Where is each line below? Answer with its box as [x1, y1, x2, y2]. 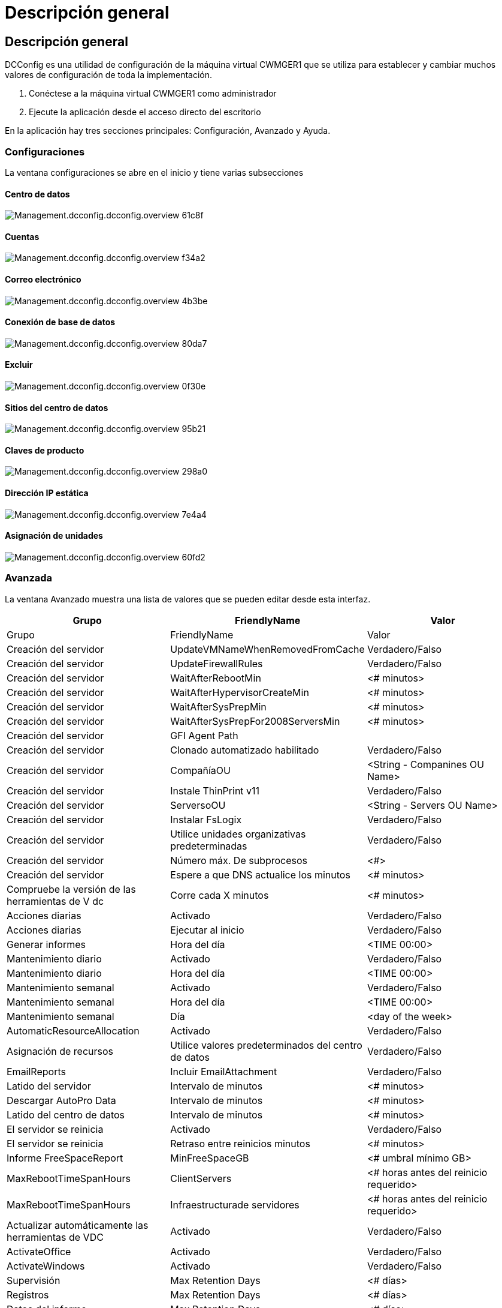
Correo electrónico [5, 274, 81, 284]
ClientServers [170, 1172, 232, 1184]
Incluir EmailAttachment [170, 1065, 277, 1078]
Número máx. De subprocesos [170, 854, 308, 866]
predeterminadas [170, 839, 247, 852]
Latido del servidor [7, 1079, 91, 1092]
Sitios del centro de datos [5, 402, 108, 413]
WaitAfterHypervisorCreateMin [170, 686, 309, 698]
